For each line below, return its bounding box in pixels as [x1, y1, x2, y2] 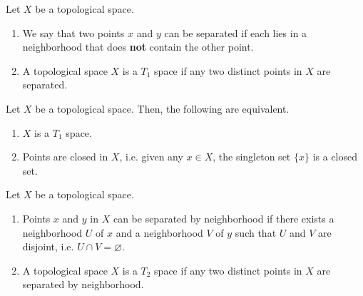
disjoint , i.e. [22, 239, 74, 254]
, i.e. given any [119, 149, 183, 164]
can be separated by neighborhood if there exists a [113, 210, 334, 225]
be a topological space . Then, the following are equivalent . [35, 101, 290, 116]
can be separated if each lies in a [164, 25, 307, 40]
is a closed [312, 149, 358, 164]
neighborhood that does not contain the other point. [22, 39, 254, 54]
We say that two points [22, 25, 125, 40]
